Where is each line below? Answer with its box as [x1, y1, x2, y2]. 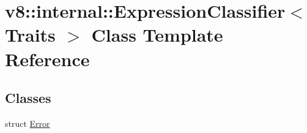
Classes [5, 88, 51, 107]
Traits [5, 22, 56, 47]
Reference [5, 46, 90, 71]
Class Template [91, 22, 223, 47]
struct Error [5, 116, 50, 129]
